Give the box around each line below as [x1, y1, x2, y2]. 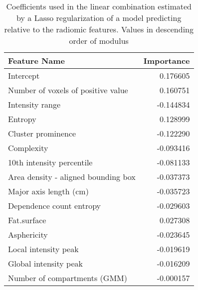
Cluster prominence [8, 128, 76, 139]
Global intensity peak [8, 258, 83, 269]
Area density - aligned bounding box [8, 171, 136, 182]
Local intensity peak [8, 243, 79, 255]
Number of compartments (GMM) [8, 272, 127, 284]
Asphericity [8, 229, 48, 240]
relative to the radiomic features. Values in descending [4, 23, 194, 35]
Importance [143, 55, 190, 66]
